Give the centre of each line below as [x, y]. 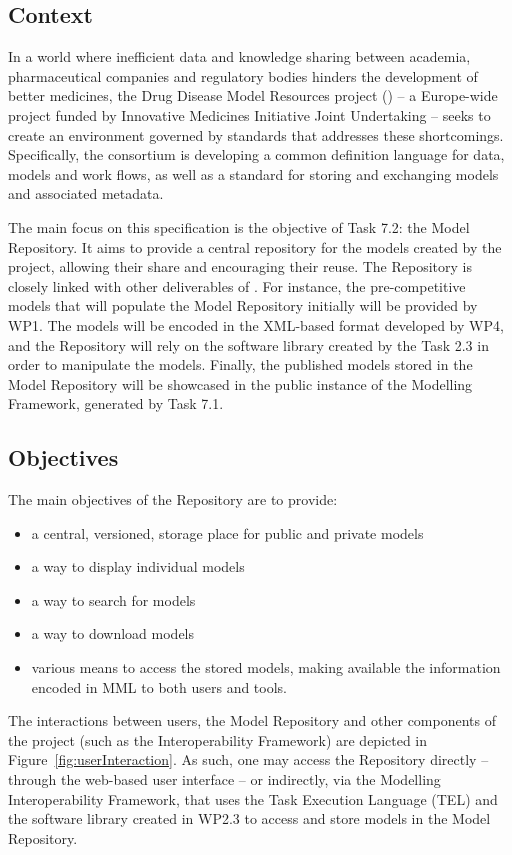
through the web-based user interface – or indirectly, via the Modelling [224, 779]
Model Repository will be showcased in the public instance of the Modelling [240, 383]
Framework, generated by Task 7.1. [116, 403]
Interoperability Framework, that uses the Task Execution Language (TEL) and [253, 798]
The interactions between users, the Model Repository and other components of [252, 720]
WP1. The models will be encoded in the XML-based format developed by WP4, [256, 324]
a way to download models [113, 633]
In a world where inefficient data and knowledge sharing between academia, [239, 56]
